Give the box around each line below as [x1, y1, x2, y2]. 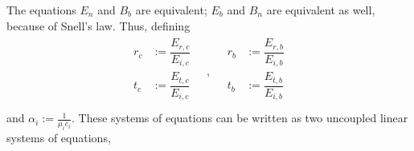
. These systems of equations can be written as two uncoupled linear [72, 109, 408, 126]
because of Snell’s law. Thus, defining [6, 17, 191, 34]
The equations [6, 2, 76, 18]
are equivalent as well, [266, 2, 375, 18]
